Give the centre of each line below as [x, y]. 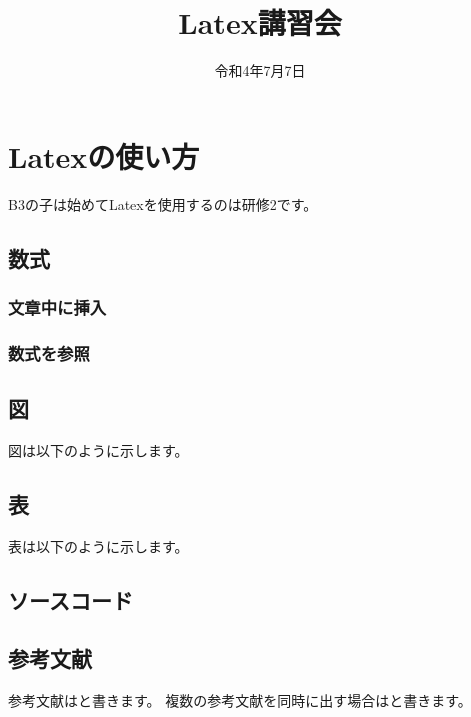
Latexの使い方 [104, 155]
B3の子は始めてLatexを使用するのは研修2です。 [163, 203]
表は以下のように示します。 [98, 545]
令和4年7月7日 [260, 70]
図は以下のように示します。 [98, 449]
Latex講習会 [260, 22]
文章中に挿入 [57, 306]
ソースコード [70, 599]
